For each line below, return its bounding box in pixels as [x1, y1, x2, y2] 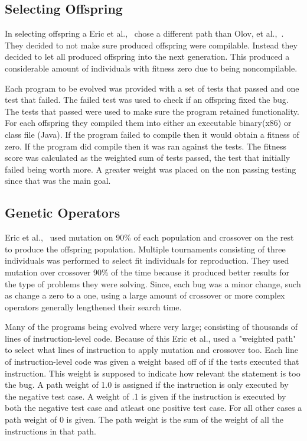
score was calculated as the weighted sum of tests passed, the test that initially [5, 151, 290, 164]
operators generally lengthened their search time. [5, 300, 182, 313]
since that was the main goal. [5, 174, 111, 187]
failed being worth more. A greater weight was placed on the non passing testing [5, 163, 296, 175]
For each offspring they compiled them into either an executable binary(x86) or [5, 116, 292, 129]
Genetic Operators [5, 203, 120, 222]
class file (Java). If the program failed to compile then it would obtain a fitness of [5, 128, 299, 140]
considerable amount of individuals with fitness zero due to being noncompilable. [5, 61, 298, 74]
